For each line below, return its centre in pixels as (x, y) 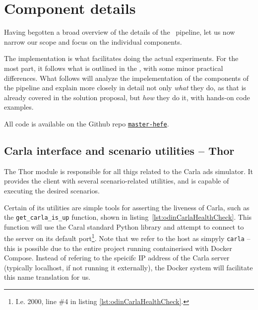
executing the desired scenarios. (52, 190)
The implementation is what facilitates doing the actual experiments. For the (121, 58)
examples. (19, 107)
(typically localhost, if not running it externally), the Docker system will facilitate (129, 267)
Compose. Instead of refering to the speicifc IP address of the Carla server (117, 258)
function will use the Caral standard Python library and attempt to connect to (124, 226)
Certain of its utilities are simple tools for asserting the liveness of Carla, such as (127, 207)
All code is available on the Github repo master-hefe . (87, 123)
